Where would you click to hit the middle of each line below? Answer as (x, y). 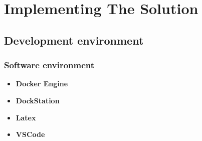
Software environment (49, 65)
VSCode (30, 134)
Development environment (74, 40)
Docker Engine (42, 84)
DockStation (38, 100)
